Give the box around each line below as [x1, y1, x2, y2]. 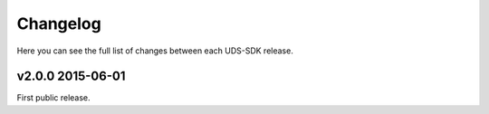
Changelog [16, 14, 101, 33]
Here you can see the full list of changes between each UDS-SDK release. [16, 45, 293, 56]
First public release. [16, 92, 91, 103]
